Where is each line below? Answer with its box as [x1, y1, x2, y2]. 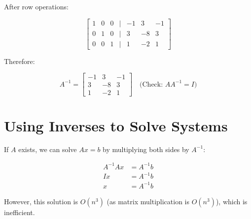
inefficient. [4, 207, 35, 217]
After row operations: [4, 1, 69, 11]
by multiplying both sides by [103, 144, 189, 154]
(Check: [140, 81, 163, 88]
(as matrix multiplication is [107, 196, 189, 206]
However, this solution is [4, 196, 78, 206]
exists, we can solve [18, 144, 77, 154]
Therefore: [4, 56, 35, 66]
